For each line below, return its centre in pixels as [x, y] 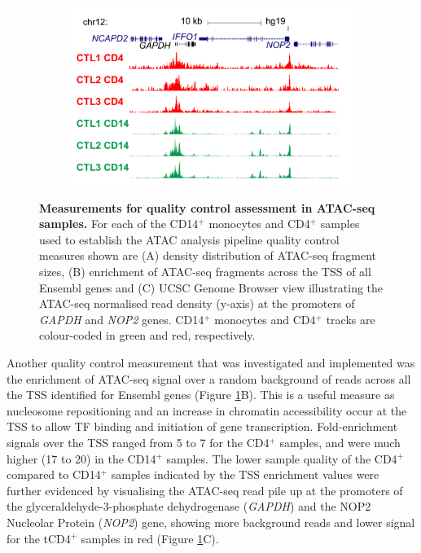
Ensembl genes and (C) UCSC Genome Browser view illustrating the [211, 287]
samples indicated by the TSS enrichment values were [245, 474]
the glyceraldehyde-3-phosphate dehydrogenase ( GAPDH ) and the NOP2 [189, 506]
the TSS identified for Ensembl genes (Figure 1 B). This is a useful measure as [201, 395]
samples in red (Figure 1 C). [150, 538]
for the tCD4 [39, 538]
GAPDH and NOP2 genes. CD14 [122, 319]
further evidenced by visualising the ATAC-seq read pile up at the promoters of [205, 490]
